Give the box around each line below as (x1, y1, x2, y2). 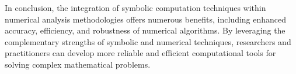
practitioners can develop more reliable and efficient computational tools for (5, 47, 276, 59)
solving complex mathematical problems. (5, 58, 151, 70)
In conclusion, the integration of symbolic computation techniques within (5, 2, 266, 13)
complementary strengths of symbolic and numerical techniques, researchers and (5, 35, 291, 47)
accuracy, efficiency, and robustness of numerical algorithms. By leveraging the (5, 24, 285, 36)
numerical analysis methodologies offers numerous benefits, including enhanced (5, 13, 287, 25)
